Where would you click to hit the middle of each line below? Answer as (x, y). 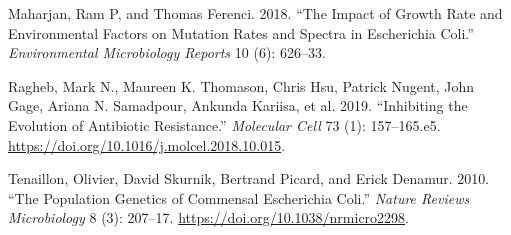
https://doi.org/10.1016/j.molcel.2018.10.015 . (147, 144)
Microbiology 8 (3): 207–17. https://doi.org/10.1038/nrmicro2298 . (208, 217)
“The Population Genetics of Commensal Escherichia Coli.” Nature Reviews (239, 197)
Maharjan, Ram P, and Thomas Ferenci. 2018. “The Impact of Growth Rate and (255, 13)
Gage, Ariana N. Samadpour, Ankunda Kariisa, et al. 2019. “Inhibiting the (238, 105)
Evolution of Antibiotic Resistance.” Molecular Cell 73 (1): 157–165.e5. (224, 124)
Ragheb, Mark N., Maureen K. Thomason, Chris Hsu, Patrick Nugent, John (241, 85)
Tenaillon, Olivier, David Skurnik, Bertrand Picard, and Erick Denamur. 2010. (249, 178)
